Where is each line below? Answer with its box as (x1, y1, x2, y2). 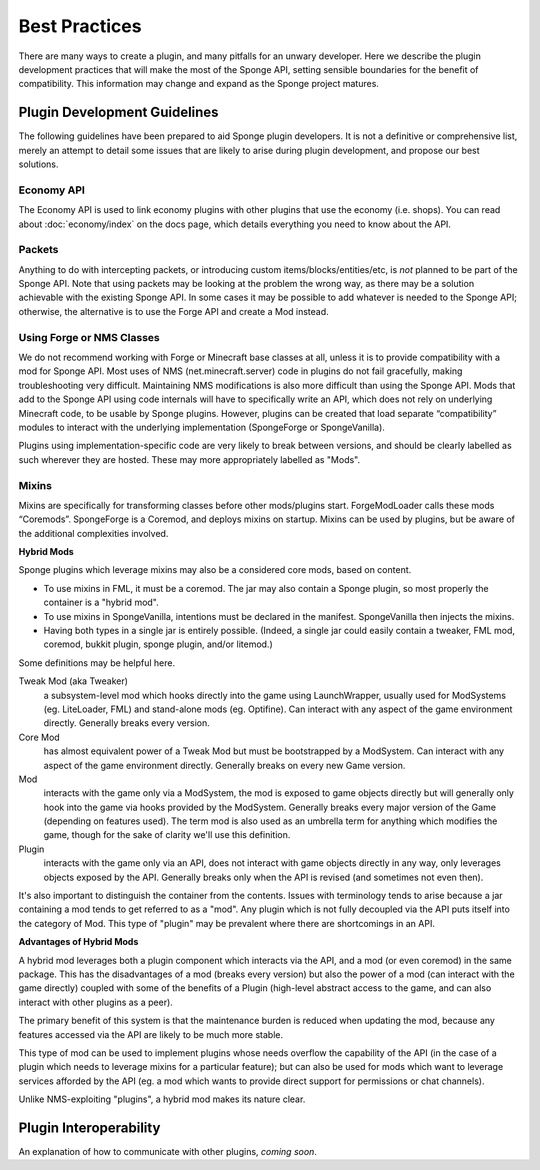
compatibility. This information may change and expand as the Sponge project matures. (18, 78, 380, 90)
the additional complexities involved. (18, 527, 169, 539)
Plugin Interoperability (18, 1119, 161, 1136)
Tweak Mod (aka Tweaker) (18, 675, 129, 687)
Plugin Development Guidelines (18, 104, 219, 121)
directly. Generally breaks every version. (43, 717, 210, 729)
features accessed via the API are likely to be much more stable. (18, 1028, 284, 1040)
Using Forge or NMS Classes (18, 330, 160, 344)
